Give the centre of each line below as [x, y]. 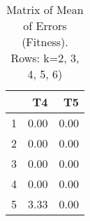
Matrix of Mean [45, 9]
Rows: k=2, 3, [45, 58]
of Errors [45, 26]
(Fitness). [45, 42]
